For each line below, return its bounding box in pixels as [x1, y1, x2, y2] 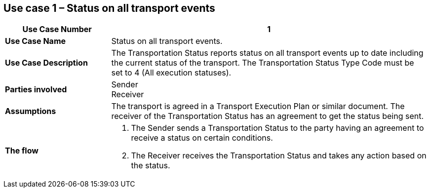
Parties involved [5, 84, 67, 95]
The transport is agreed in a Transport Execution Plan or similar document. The [111, 101, 405, 112]
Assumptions [5, 106, 56, 116]
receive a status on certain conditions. [131, 133, 273, 143]
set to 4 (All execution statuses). [111, 68, 232, 78]
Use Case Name [5, 36, 66, 46]
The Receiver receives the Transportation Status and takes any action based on [131, 151, 427, 161]
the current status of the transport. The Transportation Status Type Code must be [111, 58, 414, 68]
